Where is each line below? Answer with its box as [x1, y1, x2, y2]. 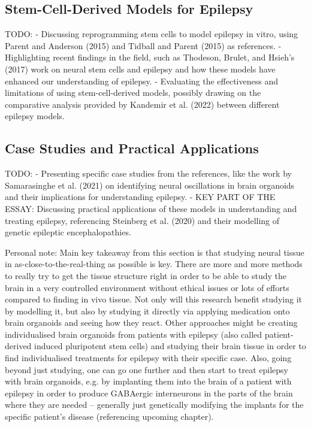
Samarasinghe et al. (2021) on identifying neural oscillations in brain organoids [5, 178, 295, 191]
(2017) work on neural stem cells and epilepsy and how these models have [5, 62, 276, 75]
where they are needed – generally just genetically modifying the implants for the [5, 398, 304, 411]
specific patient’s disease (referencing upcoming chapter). [5, 410, 214, 423]
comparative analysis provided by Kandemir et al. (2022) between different [5, 98, 280, 110]
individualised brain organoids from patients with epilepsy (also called [5, 328, 262, 340]
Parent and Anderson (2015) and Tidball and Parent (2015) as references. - [5, 39, 282, 52]
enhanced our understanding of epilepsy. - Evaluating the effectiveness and [5, 74, 278, 87]
